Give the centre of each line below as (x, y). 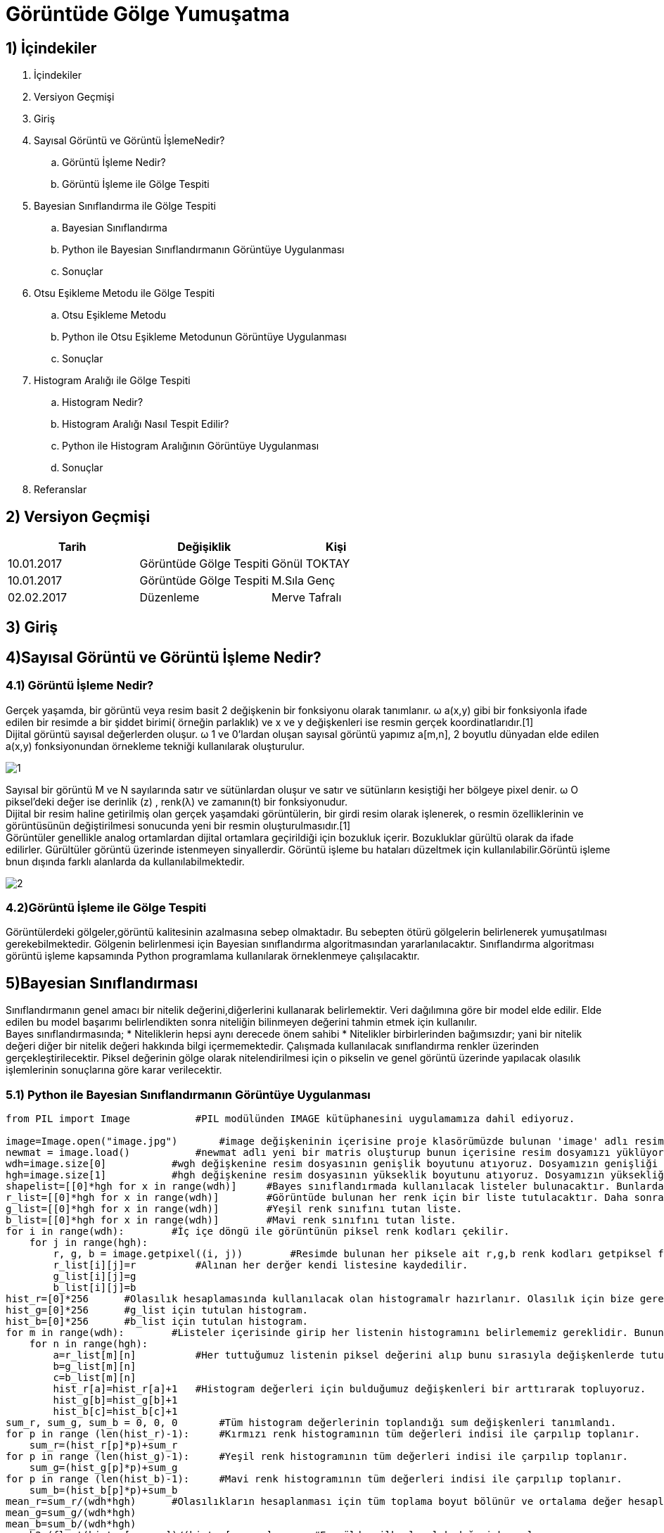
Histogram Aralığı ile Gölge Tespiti (112, 381)
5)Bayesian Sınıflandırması (102, 983)
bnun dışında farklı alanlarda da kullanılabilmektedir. (125, 861)
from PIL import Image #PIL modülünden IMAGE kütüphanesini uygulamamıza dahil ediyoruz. (290, 1119)
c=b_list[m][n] (95, 1378)
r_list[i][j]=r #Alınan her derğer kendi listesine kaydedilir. (261, 1265)
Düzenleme (170, 598)
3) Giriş (32, 628)
